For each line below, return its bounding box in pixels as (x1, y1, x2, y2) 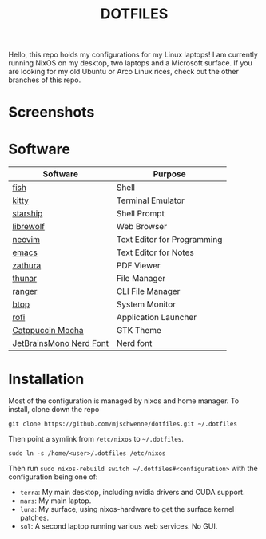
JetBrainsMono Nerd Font (12, 338, 109, 349)
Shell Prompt (116, 208, 165, 220)
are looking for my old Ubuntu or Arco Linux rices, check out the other (8, 67, 240, 77)
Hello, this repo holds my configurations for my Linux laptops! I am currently (8, 50, 258, 60)
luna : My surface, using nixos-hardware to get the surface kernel (19, 505, 235, 514)
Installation (8, 370, 85, 388)
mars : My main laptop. (19, 496, 92, 505)
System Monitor (116, 299, 177, 310)
